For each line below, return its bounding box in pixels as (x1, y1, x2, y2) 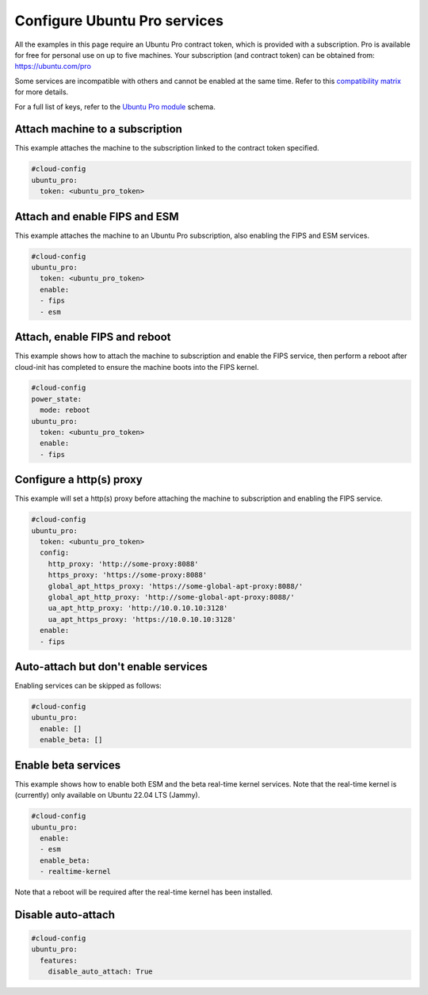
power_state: (31, 395, 82, 403)
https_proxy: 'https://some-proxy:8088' (48, 570, 208, 580)
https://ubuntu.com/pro (14, 62, 91, 71)
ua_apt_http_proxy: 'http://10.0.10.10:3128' (48, 604, 228, 613)
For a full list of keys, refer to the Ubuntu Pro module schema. (14, 101, 216, 111)
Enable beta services (14, 758, 121, 772)
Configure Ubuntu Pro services (14, 12, 224, 29)
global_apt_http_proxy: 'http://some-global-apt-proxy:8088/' (48, 593, 295, 602)
